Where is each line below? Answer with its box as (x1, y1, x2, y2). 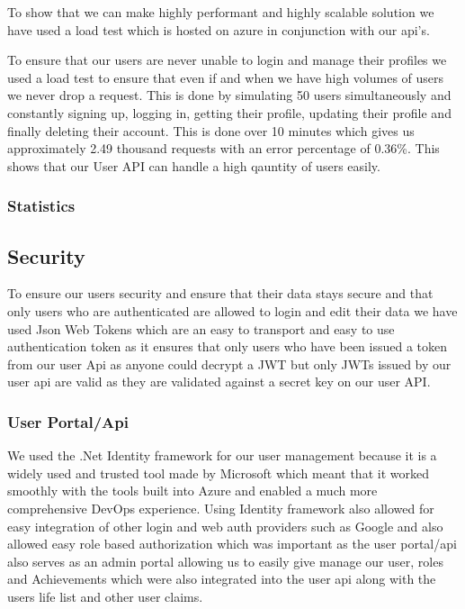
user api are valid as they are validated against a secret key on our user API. (7, 372, 431, 391)
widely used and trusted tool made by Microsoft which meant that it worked (7, 463, 429, 482)
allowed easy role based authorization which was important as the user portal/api (7, 534, 457, 553)
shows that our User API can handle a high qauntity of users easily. (7, 156, 380, 175)
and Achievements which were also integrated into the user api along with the (7, 569, 436, 588)
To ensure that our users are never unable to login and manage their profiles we (7, 50, 447, 69)
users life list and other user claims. (7, 586, 203, 605)
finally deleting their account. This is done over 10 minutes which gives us (7, 121, 415, 140)
